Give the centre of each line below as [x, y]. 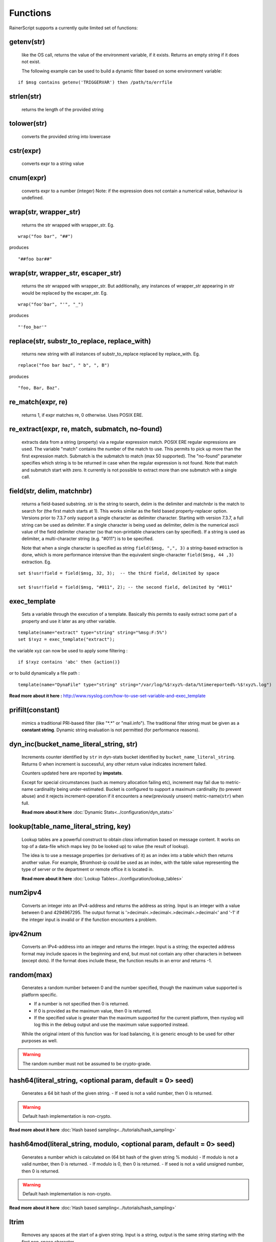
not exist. [31, 62]
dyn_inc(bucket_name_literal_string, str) [73, 744]
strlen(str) [25, 96]
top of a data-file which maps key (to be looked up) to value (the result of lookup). [105, 846]
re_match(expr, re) [38, 402]
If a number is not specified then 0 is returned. [81, 1004]
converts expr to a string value [53, 163]
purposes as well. [40, 1041]
